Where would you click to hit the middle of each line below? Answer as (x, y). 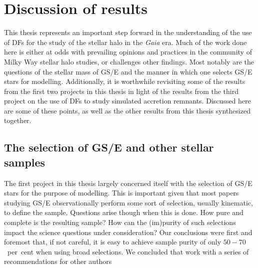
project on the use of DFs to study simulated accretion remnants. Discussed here (127, 101)
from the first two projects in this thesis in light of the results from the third (121, 91)
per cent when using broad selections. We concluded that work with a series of (128, 251)
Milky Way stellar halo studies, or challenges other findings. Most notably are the (129, 61)
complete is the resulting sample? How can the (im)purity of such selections (120, 222)
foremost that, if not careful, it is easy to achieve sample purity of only (113, 242)
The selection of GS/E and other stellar (109, 147)
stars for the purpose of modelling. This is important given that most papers (121, 193)
